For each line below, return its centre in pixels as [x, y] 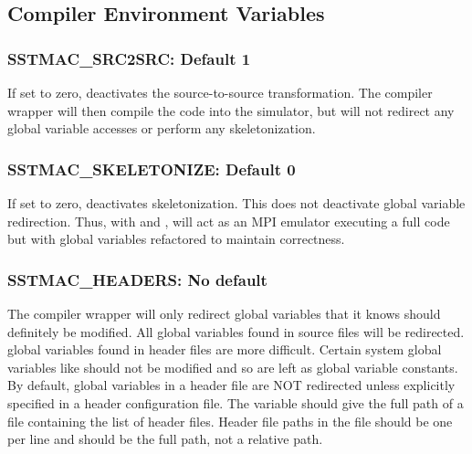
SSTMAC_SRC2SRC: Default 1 [129, 58]
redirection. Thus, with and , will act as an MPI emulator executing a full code [229, 221]
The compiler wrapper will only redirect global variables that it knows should [224, 313]
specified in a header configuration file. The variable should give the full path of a [236, 402]
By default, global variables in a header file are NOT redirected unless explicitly [231, 385]
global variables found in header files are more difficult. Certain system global [225, 349]
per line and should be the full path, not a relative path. [165, 439]
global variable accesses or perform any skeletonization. [162, 128]
